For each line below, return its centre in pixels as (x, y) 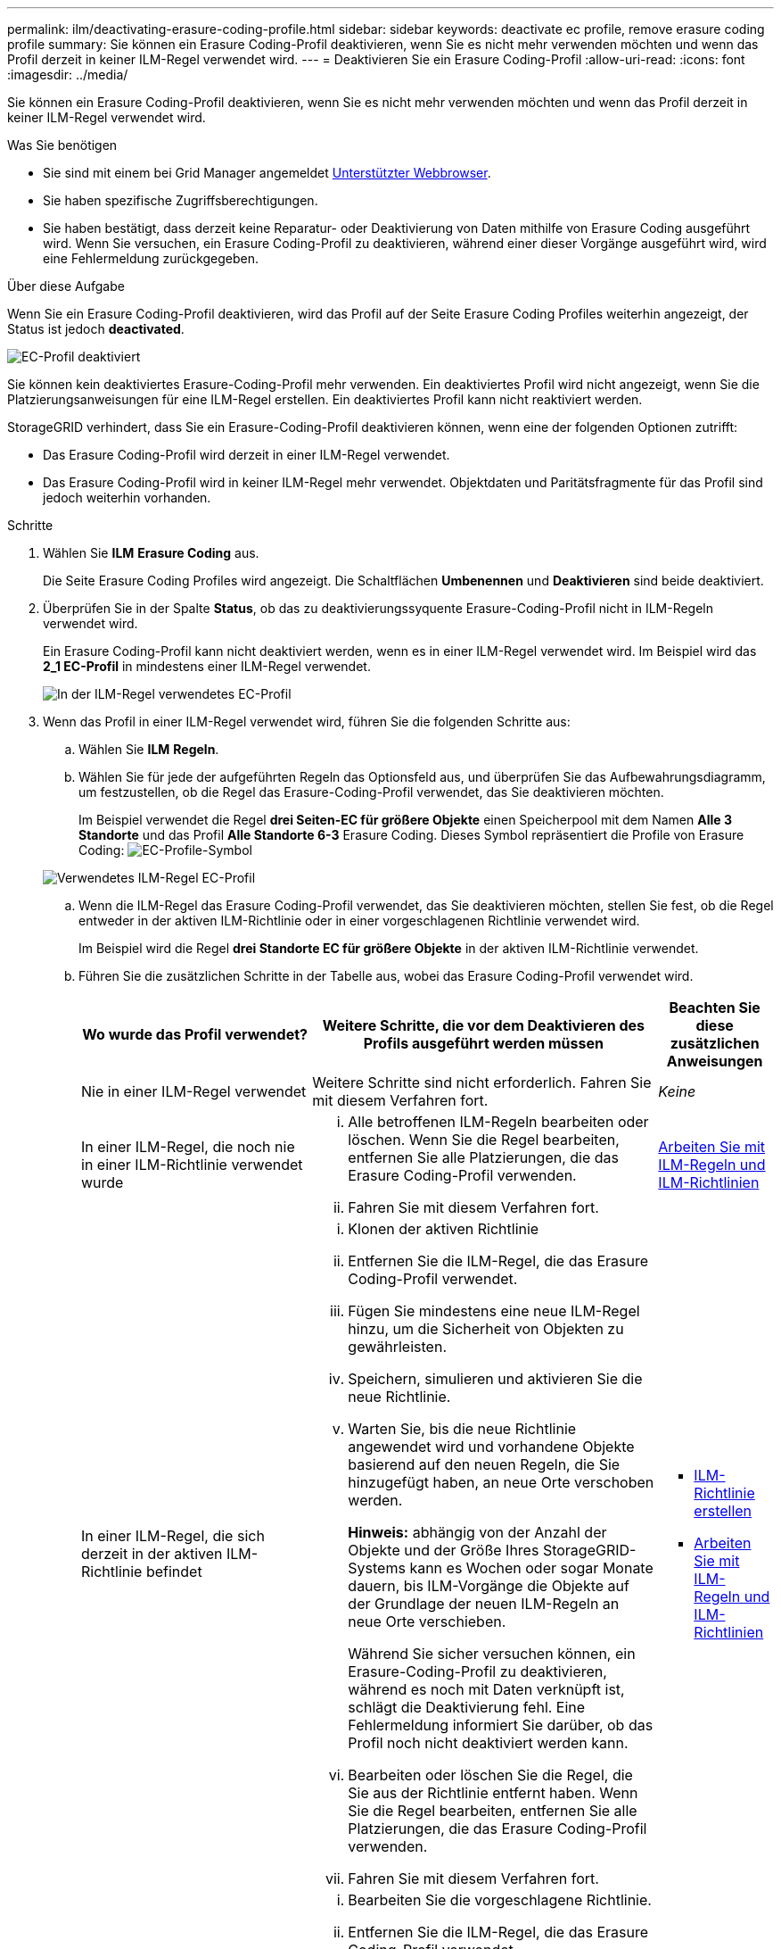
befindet (174, 1572)
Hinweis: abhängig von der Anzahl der (477, 1532)
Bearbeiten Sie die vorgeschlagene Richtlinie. (500, 1900)
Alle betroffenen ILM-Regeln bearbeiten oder (498, 1122)
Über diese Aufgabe (66, 286)
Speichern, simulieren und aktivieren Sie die (495, 1379)
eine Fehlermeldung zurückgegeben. (151, 258)
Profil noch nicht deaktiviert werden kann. (488, 1743)
